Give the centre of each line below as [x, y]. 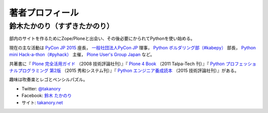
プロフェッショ [241, 64]
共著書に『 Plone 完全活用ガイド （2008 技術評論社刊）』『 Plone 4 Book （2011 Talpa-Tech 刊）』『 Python [117, 64]
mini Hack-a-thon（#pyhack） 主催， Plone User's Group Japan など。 [82, 55]
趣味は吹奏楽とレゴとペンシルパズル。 [48, 79]
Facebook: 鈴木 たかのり [47, 96]
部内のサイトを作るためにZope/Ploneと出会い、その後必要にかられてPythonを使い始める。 [102, 38]
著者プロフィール [44, 13]
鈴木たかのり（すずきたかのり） [61, 26]
